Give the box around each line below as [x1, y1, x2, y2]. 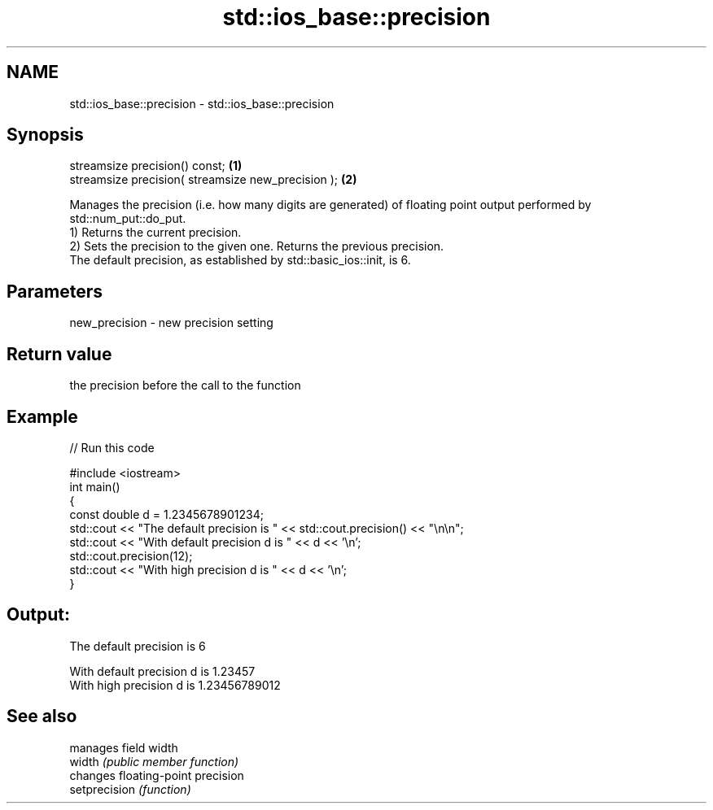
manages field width [69, 740, 178, 755]
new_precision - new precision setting [69, 316, 273, 330]
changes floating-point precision [69, 768, 244, 782]
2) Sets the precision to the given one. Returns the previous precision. [69, 239, 444, 254]
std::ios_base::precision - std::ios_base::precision [69, 96, 335, 111]
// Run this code [69, 440, 155, 455]
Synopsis [7, 124, 84, 146]
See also [7, 706, 77, 727]
